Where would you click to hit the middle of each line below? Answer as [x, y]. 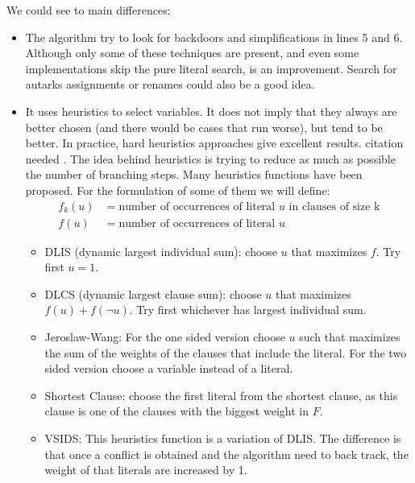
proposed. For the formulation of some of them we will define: [178, 190]
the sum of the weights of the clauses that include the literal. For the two [226, 352]
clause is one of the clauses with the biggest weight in [176, 411]
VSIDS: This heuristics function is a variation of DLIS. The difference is [223, 438]
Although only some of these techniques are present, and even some [192, 53]
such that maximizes [350, 336]
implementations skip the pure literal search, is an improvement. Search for [211, 68]
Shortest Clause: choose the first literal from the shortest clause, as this [221, 395]
